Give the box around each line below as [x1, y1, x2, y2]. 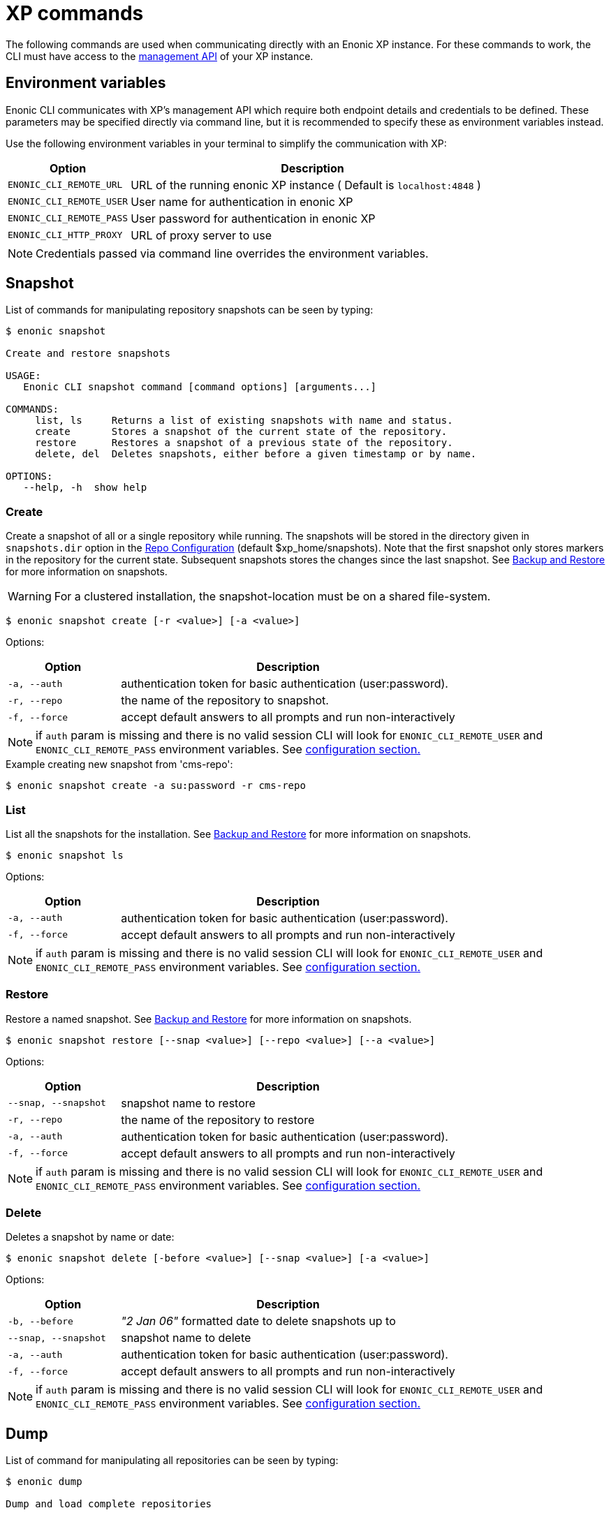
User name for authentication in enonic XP [131, 194, 353, 209]
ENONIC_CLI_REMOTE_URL [8, 179, 123, 191]
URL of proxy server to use [131, 228, 272, 242]
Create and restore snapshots [6, 348, 171, 360]
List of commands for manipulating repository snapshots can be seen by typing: [6, 304, 374, 316]
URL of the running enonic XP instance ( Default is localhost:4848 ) [131, 177, 481, 192]
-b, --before [8, 1315, 73, 1326]
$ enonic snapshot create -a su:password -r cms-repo [6, 780, 306, 792]
